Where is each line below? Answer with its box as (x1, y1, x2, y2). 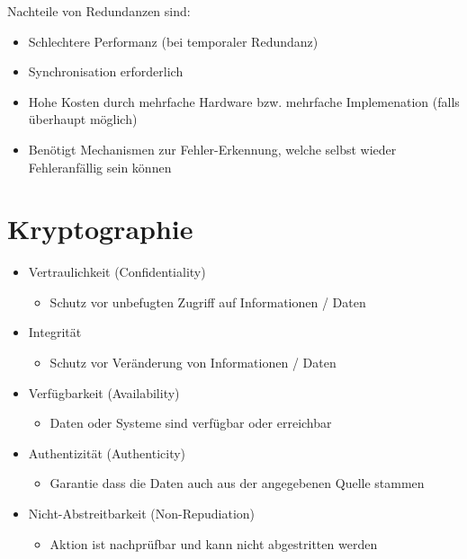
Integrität (28, 323, 82, 342)
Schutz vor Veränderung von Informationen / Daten (49, 353, 337, 372)
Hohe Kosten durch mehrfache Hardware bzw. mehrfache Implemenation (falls (28, 92, 460, 111)
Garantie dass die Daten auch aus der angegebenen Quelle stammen (49, 474, 425, 492)
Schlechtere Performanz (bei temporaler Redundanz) (28, 31, 319, 50)
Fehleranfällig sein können (28, 157, 172, 176)
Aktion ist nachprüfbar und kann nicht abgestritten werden (49, 534, 378, 553)
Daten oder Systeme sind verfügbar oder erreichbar (49, 413, 332, 432)
